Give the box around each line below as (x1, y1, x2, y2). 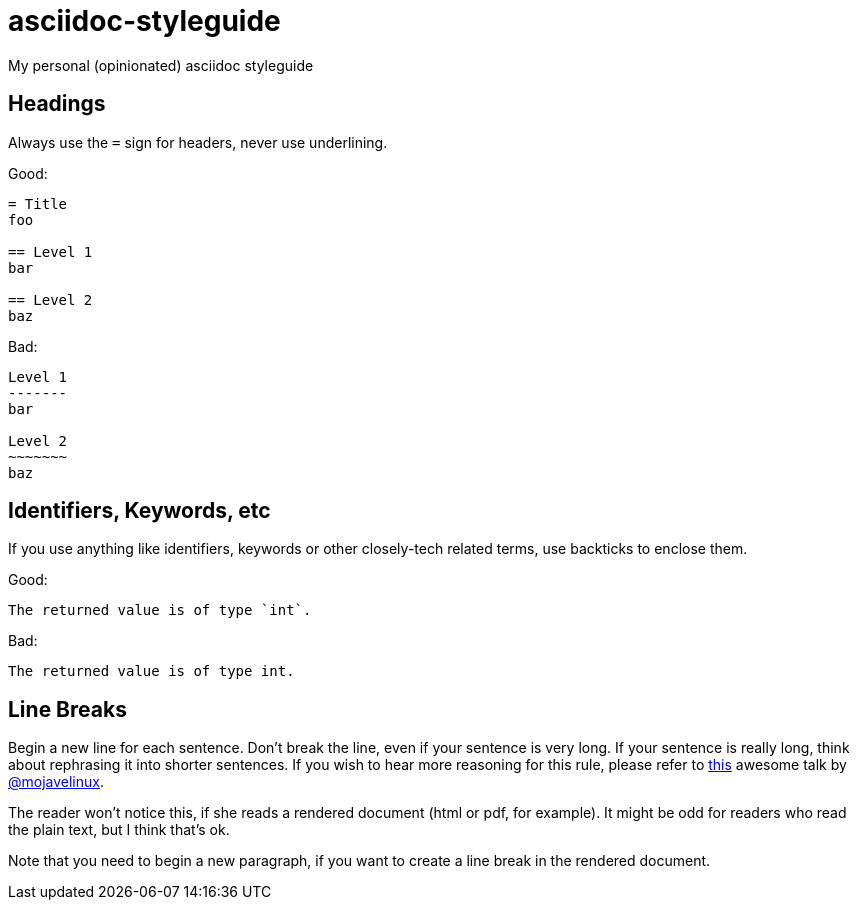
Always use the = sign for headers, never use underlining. (8, 133, 388, 151)
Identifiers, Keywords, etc (8, 498, 271, 524)
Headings (8, 91, 106, 117)
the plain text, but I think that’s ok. (8, 821, 230, 839)
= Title (8, 195, 68, 212)
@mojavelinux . (8, 773, 105, 791)
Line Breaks (8, 696, 127, 722)
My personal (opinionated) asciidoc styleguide (8, 56, 314, 74)
